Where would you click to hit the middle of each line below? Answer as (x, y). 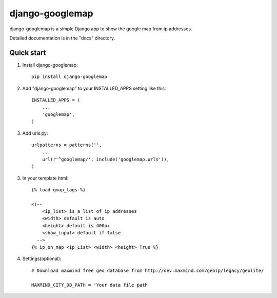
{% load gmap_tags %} (58, 190)
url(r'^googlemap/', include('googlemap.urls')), (105, 159)
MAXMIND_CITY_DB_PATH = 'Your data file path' (91, 285)
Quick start (28, 53)
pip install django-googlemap (70, 77)
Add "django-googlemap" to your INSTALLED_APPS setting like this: (94, 88)
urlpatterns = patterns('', (67, 145)
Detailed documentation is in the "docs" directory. (62, 38)
